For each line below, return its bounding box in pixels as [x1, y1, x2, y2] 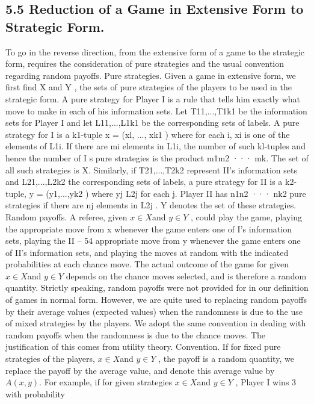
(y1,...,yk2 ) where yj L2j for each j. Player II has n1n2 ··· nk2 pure [46, 187, 306, 199]
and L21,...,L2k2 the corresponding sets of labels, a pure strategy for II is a [5, 175, 283, 188]
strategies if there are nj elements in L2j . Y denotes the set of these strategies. [5, 199, 297, 211]
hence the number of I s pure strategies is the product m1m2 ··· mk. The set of [5, 151, 309, 164]
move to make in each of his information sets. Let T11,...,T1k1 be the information [5, 104, 307, 117]
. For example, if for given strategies [39, 376, 173, 388]
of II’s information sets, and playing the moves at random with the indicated [5, 246, 289, 258]
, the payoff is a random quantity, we [158, 352, 294, 365]
